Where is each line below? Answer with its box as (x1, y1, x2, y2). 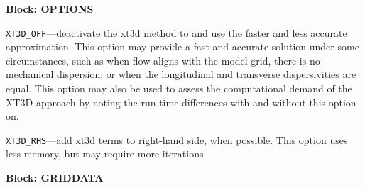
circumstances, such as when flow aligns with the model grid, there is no (6, 52, 320, 67)
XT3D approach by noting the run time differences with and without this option (6, 94, 356, 109)
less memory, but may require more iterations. (6, 146, 207, 161)
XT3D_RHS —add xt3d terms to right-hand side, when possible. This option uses (6, 132, 348, 147)
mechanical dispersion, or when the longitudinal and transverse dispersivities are (6, 67, 356, 82)
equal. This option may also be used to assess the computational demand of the (6, 81, 352, 96)
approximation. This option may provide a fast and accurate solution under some (6, 39, 359, 54)
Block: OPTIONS (6, 1, 94, 16)
